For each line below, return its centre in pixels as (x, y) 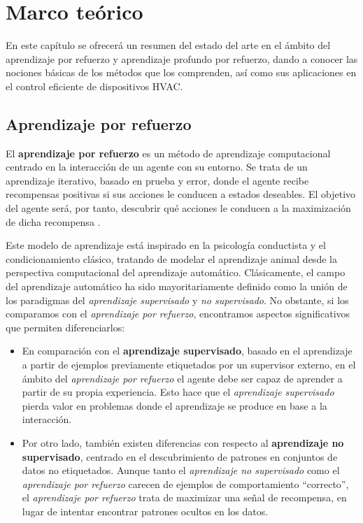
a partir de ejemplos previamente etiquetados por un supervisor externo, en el (189, 365)
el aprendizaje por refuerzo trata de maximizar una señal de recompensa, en (184, 497)
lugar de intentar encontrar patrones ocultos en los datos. (145, 511)
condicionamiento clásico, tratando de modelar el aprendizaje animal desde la (171, 258)
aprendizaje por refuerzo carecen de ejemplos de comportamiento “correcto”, (185, 483)
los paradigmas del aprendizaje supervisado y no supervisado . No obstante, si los (177, 300)
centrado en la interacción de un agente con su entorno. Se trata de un (157, 167)
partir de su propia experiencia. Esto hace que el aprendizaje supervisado (178, 392)
